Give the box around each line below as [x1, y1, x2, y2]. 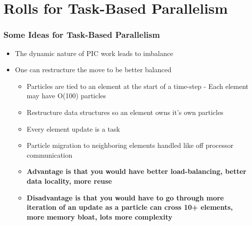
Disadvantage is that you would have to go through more [26, 192, 224, 202]
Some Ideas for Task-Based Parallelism [3, 28, 160, 41]
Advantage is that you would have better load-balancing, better [26, 166, 247, 176]
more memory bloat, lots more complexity [26, 211, 173, 222]
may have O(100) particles [26, 90, 106, 101]
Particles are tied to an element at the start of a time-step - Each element [26, 81, 249, 91]
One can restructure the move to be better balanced [15, 64, 172, 75]
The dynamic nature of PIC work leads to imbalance [15, 48, 174, 58]
